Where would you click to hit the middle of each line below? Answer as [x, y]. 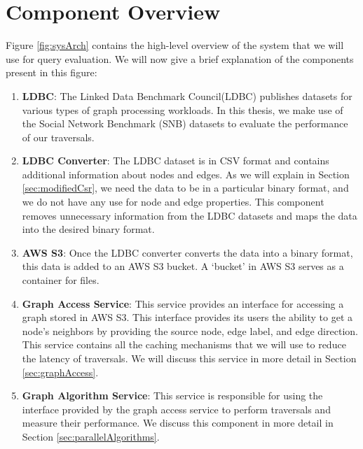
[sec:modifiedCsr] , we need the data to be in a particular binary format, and [185, 188]
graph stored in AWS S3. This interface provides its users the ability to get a [187, 317]
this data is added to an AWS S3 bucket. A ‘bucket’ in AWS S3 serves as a [183, 266]
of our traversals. [58, 137]
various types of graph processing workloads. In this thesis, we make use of [183, 109]
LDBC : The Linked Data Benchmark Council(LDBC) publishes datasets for [187, 95]
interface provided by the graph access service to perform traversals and [176, 409]
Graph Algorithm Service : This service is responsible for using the [172, 395]
